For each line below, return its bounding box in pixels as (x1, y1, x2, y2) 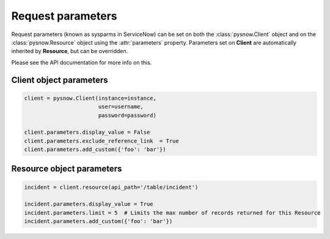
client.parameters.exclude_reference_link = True (24, 138, 180, 144)
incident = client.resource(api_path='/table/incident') (24, 183, 199, 191)
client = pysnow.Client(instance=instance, (24, 95, 157, 101)
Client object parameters (11, 75, 108, 85)
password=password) (98, 112, 157, 119)
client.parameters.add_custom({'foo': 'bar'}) (24, 146, 166, 153)
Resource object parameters (11, 164, 122, 174)
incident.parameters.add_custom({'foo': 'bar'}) (24, 218, 173, 225)
